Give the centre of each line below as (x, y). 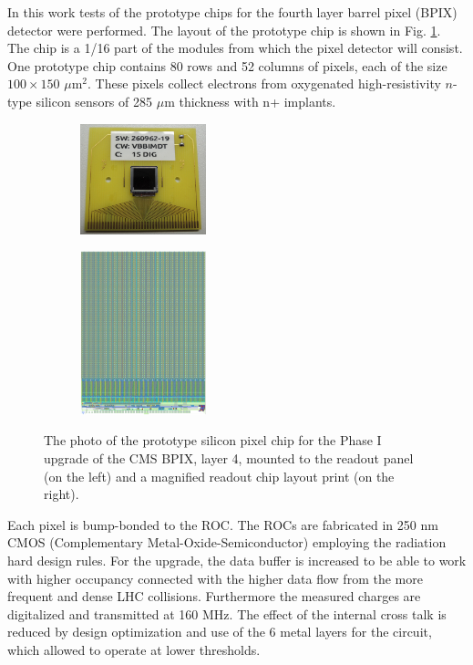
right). (62, 494)
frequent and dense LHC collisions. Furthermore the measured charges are (214, 596)
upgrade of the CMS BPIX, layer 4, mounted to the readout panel (229, 458)
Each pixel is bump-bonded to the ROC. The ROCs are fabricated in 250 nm (223, 524)
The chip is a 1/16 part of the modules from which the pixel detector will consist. (235, 48)
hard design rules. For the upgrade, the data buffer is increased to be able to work (237, 560)
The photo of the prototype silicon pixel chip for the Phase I (213, 440)
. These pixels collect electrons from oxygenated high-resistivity (264, 83)
